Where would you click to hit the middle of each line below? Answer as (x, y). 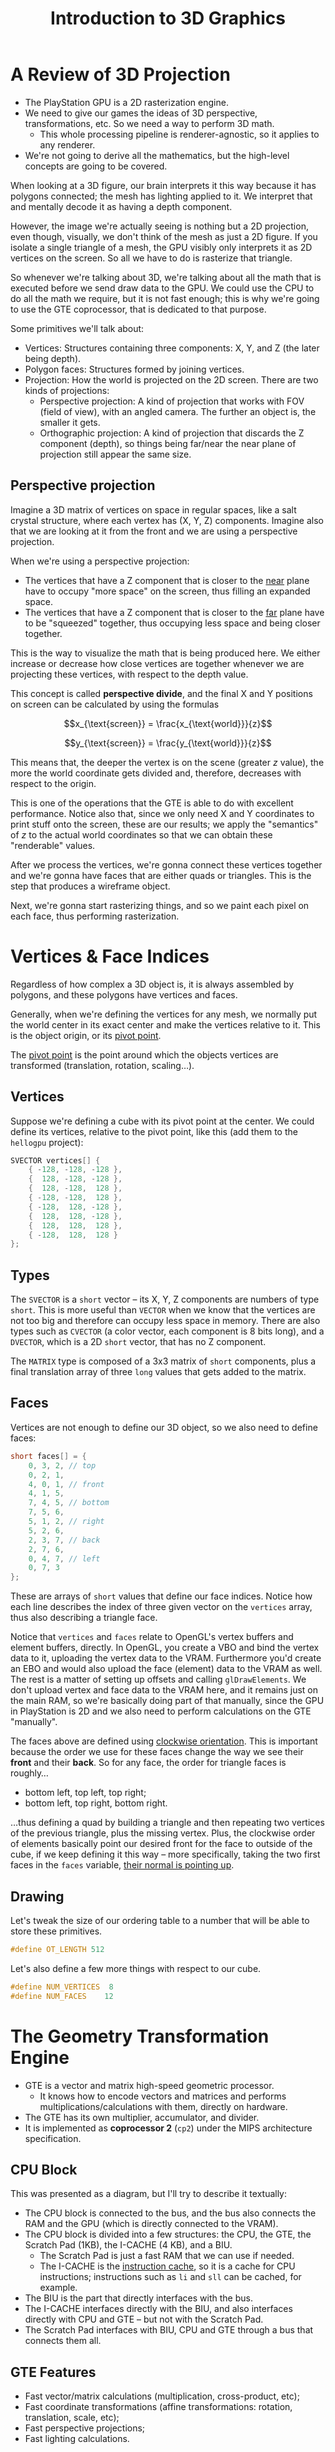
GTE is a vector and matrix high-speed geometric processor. (149, 2085)
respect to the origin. (53, 783)
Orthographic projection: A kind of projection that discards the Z (172, 433)
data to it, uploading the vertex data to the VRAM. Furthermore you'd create (166, 1658)
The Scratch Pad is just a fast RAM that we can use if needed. (167, 2256)
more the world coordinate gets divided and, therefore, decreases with (156, 773)
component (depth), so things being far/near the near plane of (168, 443)
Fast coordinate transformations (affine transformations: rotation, (158, 2407)
